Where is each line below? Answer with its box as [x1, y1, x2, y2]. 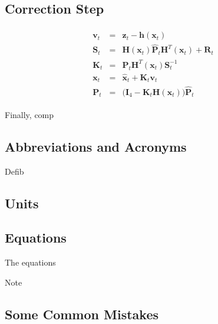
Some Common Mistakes [5, 305, 158, 323]
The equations [5, 256, 56, 269]
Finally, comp [5, 108, 54, 120]
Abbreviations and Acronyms [5, 137, 187, 155]
